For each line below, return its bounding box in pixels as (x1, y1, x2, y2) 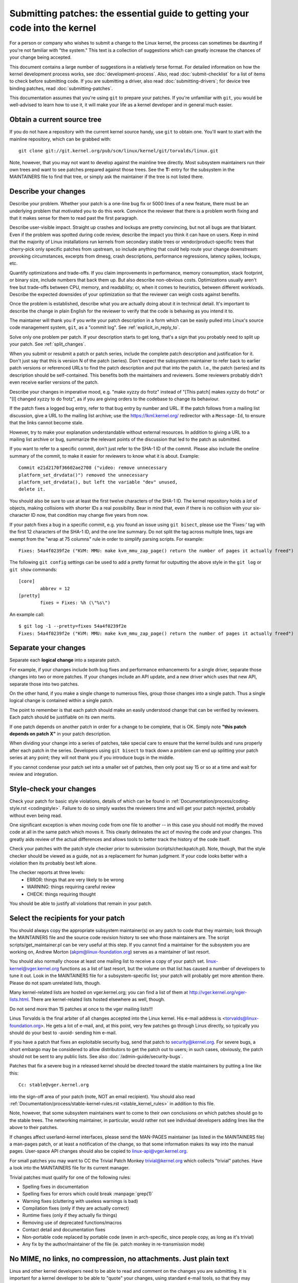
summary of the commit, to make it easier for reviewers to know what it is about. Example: (9, 453, 200, 459)
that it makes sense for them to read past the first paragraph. (9, 215, 138, 221)
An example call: (9, 611, 45, 617)
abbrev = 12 (40, 586, 70, 591)
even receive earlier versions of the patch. (9, 379, 99, 385)
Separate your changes (9, 644, 86, 652)
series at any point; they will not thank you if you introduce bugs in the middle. (9, 754, 175, 761)
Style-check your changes (9, 784, 97, 793)
